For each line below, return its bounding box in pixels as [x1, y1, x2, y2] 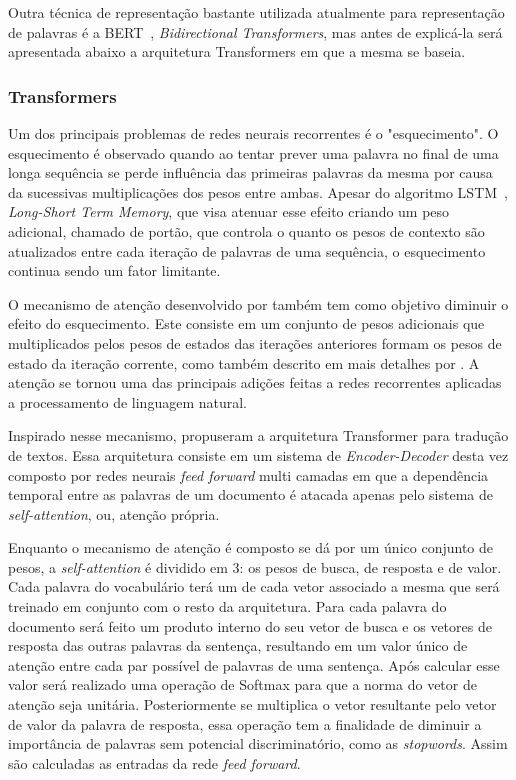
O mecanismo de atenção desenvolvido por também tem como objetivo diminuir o [8, 293, 509, 314]
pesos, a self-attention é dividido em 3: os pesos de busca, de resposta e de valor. [8, 556, 502, 577]
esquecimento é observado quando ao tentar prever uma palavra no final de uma [8, 142, 499, 163]
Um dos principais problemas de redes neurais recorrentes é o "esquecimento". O [8, 123, 499, 143]
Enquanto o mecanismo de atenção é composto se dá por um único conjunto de [8, 537, 493, 558]
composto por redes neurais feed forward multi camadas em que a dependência [8, 464, 489, 485]
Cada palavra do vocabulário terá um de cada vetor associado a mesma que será [8, 576, 500, 597]
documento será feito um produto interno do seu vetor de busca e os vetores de [8, 615, 492, 636]
